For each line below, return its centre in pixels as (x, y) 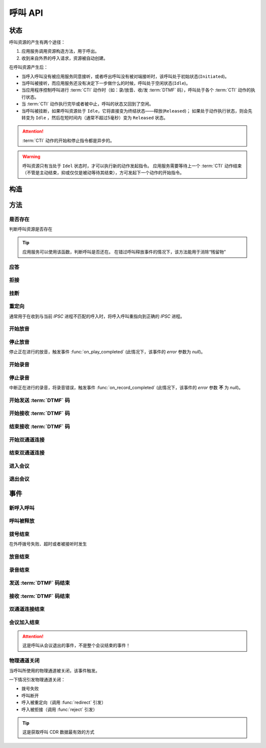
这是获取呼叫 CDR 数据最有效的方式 (58, 732)
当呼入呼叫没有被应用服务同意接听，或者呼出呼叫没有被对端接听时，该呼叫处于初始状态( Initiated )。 (125, 76)
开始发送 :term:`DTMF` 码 (39, 400)
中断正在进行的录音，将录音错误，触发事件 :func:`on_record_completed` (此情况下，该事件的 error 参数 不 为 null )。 (126, 388)
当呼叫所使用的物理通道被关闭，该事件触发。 (54, 671)
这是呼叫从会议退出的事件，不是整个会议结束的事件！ (76, 645)
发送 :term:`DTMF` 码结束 (39, 583)
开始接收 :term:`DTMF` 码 (39, 413)
